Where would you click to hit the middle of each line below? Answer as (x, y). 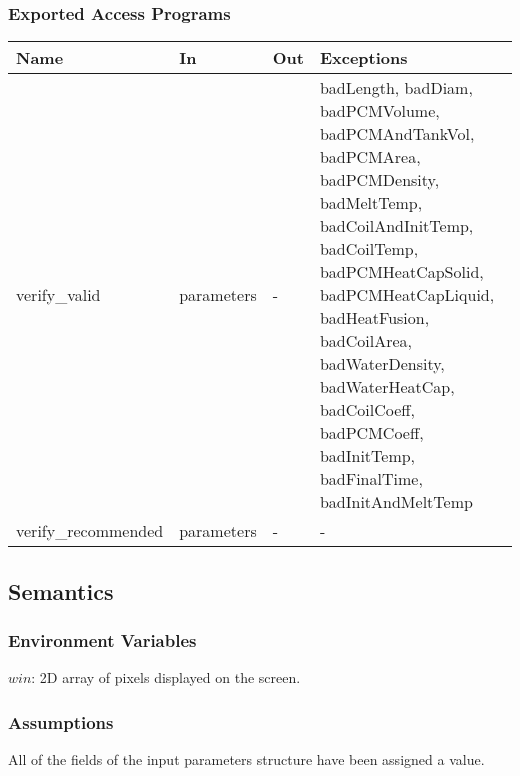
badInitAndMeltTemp (396, 502)
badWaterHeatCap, (387, 387)
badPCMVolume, (379, 111)
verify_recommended (90, 531)
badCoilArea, (365, 341)
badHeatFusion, (374, 318)
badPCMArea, (370, 157)
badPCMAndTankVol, (397, 134)
